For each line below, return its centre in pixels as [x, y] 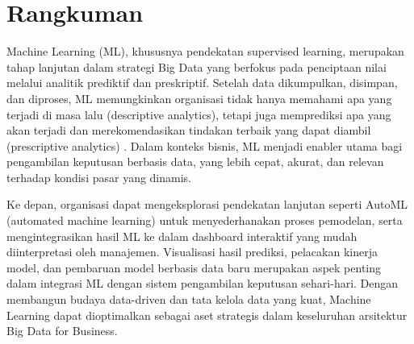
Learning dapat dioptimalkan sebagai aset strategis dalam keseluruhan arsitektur [207, 315]
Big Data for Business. [62, 331]
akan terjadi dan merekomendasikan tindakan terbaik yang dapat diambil [189, 130]
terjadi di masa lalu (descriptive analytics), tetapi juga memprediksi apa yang [199, 114]
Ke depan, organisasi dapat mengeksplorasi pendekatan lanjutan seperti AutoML [207, 204]
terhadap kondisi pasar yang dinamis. [99, 177]
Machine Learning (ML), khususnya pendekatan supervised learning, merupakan [205, 51]
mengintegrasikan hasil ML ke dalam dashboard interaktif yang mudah [182, 236]
